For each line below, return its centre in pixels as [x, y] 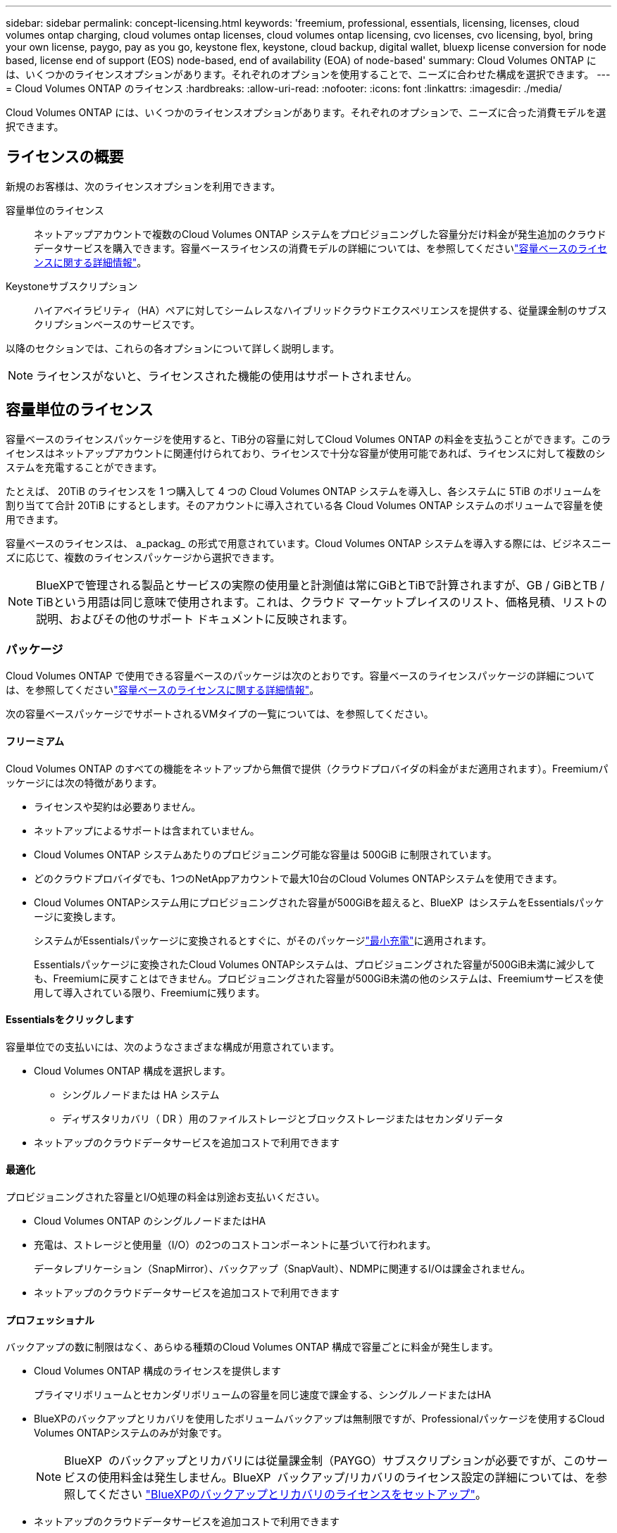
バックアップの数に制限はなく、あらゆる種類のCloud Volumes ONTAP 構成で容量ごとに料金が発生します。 [252, 1347]
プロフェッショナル [50, 1320]
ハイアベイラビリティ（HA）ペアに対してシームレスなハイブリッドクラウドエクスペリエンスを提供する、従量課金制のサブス [320, 310]
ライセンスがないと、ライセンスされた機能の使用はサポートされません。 [227, 376]
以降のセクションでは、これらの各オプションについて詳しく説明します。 [173, 348]
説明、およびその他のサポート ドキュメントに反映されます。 [195, 619]
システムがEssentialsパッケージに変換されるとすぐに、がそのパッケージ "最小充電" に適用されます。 [263, 940]
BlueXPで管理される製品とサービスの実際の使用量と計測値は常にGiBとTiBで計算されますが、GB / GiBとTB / [320, 585]
